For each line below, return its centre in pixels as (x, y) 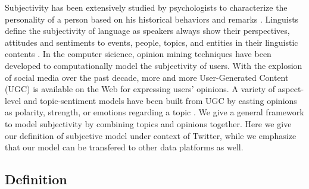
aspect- (291, 89)
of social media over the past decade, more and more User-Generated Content (147, 77)
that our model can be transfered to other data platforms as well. (124, 147)
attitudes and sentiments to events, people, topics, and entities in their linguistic (152, 42)
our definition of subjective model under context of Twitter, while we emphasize (151, 135)
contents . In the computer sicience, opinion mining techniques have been (138, 54)
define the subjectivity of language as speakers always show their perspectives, (147, 31)
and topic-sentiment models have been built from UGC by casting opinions (160, 100)
